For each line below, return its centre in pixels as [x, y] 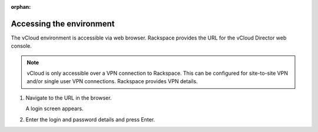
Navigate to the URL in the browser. [69, 98]
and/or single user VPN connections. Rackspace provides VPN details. [112, 81]
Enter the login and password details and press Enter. [90, 119]
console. [21, 46]
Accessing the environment [63, 24]
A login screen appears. [54, 108]
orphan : [21, 7]
